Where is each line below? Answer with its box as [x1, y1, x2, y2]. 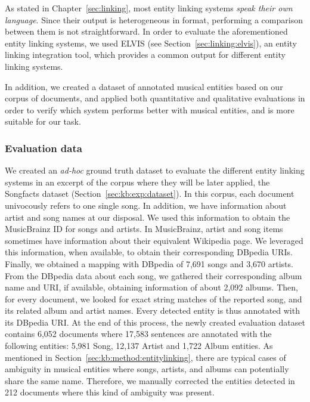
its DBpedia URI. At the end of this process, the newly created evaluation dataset [5, 316, 305, 328]
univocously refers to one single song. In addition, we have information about [5, 199, 287, 211]
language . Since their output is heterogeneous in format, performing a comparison [5, 13, 303, 26]
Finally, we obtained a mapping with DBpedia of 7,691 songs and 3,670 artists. [5, 257, 293, 270]
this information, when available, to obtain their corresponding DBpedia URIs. [5, 246, 293, 258]
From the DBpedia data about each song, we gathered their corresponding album [5, 269, 302, 282]
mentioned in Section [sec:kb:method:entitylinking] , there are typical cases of [5, 351, 286, 363]
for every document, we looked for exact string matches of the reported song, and [5, 292, 302, 305]
